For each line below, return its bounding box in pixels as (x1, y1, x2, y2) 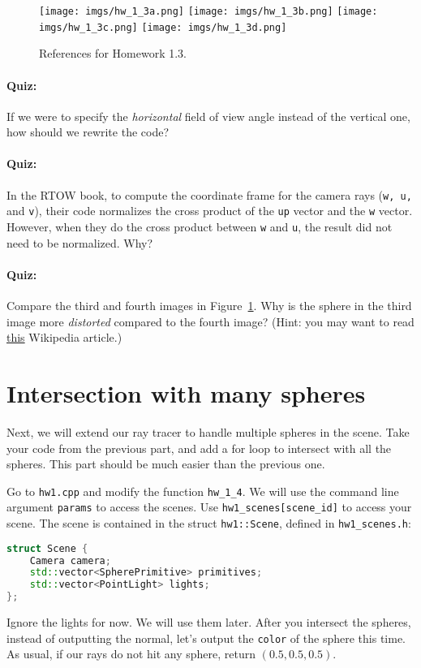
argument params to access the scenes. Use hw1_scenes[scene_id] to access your (6, 498, 412, 515)
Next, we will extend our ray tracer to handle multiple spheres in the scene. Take (6, 423, 410, 440)
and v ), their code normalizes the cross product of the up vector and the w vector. (6, 202, 413, 219)
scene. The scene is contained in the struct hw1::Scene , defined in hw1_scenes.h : (6, 515, 411, 532)
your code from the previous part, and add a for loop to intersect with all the (6, 439, 392, 456)
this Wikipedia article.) (6, 329, 122, 346)
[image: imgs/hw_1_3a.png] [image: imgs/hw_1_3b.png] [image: (39, 6, 378, 17)
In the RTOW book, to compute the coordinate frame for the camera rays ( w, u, (6, 186, 412, 203)
